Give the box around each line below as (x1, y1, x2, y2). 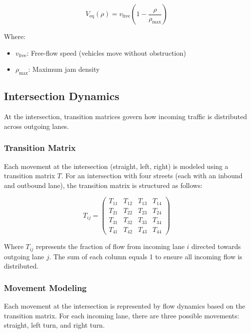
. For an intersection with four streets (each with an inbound (61, 170, 243, 181)
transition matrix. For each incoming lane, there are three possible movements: (4, 310, 239, 320)
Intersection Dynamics (4, 88, 119, 104)
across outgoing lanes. (4, 121, 69, 131)
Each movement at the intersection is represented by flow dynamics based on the (4, 301, 245, 311)
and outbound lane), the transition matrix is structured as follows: (4, 180, 203, 190)
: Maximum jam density (28, 64, 100, 74)
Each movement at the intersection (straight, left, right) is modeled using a (4, 161, 229, 171)
